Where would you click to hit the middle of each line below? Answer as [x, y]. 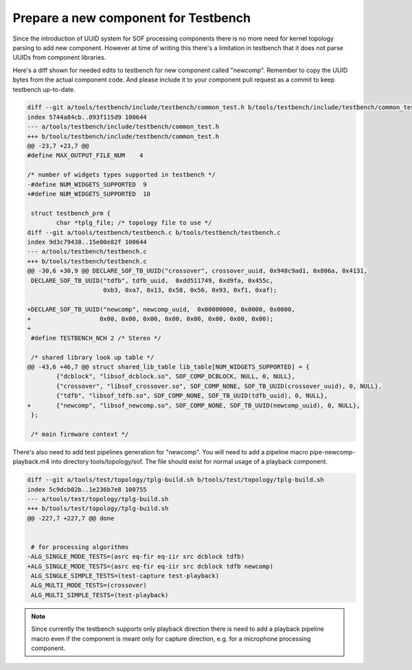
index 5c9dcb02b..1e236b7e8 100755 [87, 489]
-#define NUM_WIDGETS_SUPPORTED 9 [87, 184]
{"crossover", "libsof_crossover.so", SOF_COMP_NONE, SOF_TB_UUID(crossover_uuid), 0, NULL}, [219, 386]
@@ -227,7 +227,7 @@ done [71, 518]
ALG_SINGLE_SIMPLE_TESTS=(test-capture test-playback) [125, 576]
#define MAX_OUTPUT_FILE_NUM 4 [85, 155]
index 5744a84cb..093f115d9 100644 [87, 117]
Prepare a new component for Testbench [131, 18]
